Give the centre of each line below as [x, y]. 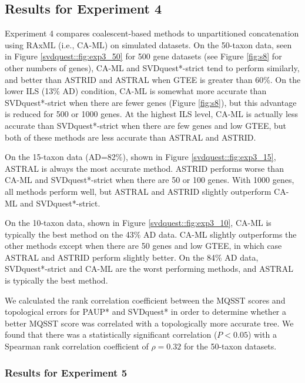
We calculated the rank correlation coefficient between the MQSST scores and [145, 300]
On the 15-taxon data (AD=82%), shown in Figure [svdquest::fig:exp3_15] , [140, 157]
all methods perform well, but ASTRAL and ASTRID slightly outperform [138, 191]
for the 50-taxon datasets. [230, 346]
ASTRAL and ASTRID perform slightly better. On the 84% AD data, [132, 257]
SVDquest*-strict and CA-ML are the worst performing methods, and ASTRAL [149, 269]
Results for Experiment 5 [66, 372]
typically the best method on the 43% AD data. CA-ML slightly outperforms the [151, 234]
